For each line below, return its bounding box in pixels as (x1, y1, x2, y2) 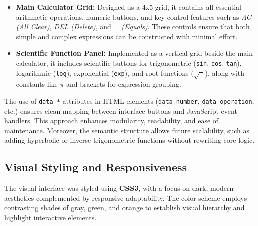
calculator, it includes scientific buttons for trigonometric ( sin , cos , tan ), (16, 57, 242, 68)
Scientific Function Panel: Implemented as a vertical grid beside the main (16, 48, 253, 58)
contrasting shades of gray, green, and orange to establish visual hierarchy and (4, 202, 245, 213)
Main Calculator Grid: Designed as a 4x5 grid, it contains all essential (16, 2, 241, 12)
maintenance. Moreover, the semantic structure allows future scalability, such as (4, 125, 250, 135)
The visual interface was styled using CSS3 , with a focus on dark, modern (4, 183, 234, 193)
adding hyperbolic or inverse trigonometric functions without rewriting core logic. (4, 135, 255, 145)
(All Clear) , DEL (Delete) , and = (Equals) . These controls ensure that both (16, 21, 250, 32)
